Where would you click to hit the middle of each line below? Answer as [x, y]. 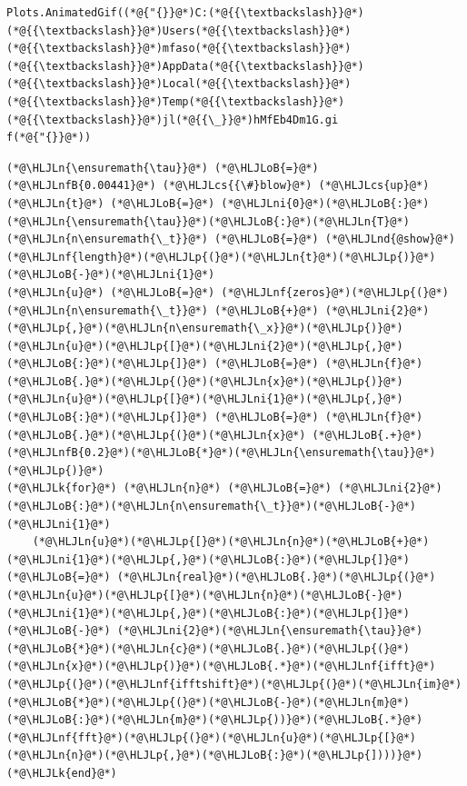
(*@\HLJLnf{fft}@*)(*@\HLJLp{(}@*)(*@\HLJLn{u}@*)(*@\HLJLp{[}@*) [212, 737]
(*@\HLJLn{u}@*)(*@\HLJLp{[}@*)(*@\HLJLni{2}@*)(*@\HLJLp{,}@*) [205, 346]
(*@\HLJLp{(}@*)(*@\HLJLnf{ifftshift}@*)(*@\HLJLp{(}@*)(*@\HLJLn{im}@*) [234, 684]
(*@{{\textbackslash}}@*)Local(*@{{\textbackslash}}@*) [179, 84]
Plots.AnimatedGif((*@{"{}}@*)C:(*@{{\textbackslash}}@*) [185, 13]
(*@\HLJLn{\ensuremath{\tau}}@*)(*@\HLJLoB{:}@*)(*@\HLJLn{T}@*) [208, 221]
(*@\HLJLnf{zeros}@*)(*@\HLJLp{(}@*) [335, 292]
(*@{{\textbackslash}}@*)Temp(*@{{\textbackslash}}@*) [176, 101]
